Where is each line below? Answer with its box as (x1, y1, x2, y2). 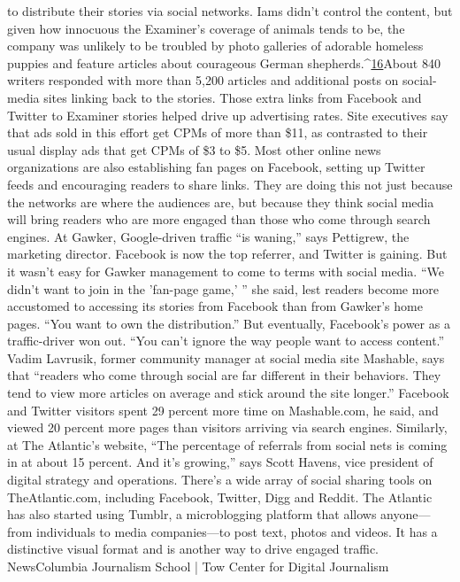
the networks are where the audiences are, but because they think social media (7, 192, 434, 211)
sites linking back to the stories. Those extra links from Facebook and (43, 88, 422, 106)
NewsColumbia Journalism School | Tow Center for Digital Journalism (7, 557, 389, 575)
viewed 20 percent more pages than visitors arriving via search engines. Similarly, (7, 418, 448, 437)
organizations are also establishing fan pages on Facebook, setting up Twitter (7, 158, 425, 176)
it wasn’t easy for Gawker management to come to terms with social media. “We (7, 261, 444, 280)
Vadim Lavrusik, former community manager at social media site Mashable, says (7, 348, 445, 367)
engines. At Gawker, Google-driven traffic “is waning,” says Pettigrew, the (7, 227, 410, 245)
